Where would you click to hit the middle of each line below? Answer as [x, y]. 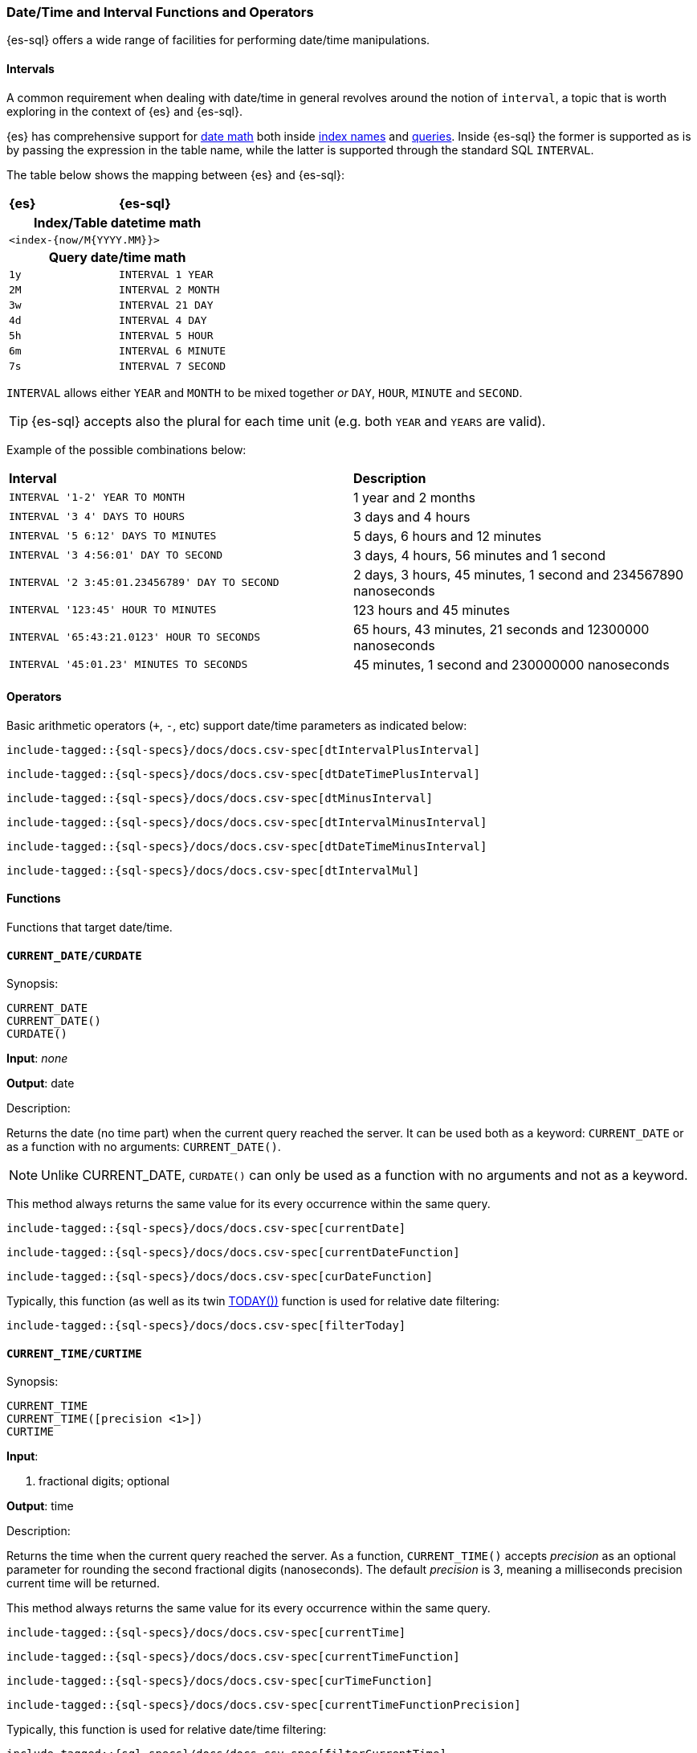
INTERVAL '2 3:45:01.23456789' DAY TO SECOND [144, 583]
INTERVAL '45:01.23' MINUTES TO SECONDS [128, 665]
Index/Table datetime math [117, 222]
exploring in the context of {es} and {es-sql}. [124, 111]
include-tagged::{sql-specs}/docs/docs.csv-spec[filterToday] [206, 1326]
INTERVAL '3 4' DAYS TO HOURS [97, 517]
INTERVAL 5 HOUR [166, 335]
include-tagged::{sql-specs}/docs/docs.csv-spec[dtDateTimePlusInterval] [244, 774]
